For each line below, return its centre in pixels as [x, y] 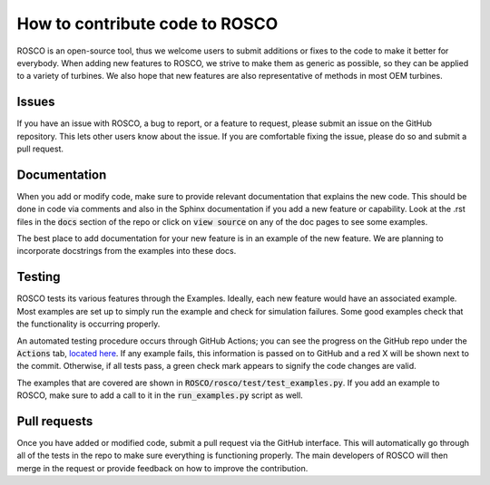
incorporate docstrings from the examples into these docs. [127, 251]
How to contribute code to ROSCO [147, 24]
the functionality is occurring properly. [88, 324]
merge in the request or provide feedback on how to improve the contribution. [162, 468]
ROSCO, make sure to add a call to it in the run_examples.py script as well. [160, 395]
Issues [36, 102]
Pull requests [55, 421]
